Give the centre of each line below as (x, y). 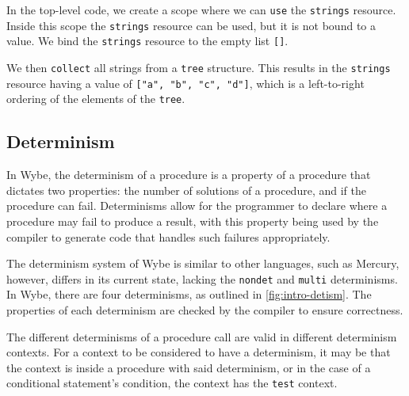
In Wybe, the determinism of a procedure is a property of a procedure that (189, 175)
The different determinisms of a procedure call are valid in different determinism (202, 336)
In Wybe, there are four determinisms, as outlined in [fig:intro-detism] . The (189, 294)
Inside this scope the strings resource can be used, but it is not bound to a (191, 25)
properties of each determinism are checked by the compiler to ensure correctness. (205, 309)
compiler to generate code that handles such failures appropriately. (168, 236)
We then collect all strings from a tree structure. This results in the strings (199, 67)
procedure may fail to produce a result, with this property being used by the (193, 221)
